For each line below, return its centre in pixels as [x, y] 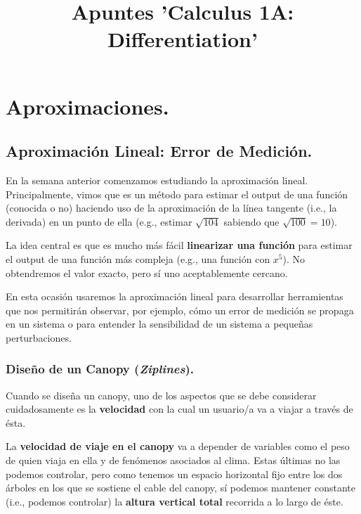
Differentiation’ [183, 39]
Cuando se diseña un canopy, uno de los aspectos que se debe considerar [161, 395]
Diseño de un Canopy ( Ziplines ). [100, 369]
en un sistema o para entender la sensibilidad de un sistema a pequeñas [159, 324]
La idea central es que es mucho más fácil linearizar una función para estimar [179, 245]
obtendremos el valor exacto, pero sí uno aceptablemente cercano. [147, 272]
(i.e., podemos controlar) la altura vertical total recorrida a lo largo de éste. [175, 501]
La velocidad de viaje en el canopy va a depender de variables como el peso [178, 446]
